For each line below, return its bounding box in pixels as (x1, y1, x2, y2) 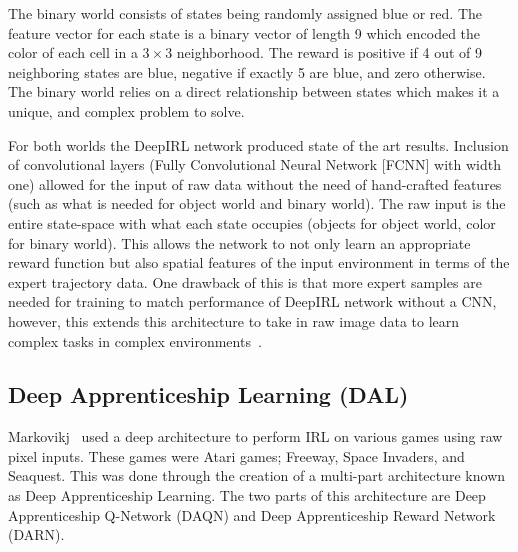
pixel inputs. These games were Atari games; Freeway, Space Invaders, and (8, 445, 465, 466)
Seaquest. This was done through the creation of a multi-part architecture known (8, 465, 506, 486)
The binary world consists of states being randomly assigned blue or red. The (8, 3, 483, 23)
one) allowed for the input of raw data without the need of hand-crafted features (8, 173, 502, 194)
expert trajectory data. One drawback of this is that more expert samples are (8, 271, 482, 292)
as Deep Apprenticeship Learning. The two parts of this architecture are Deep (8, 485, 486, 506)
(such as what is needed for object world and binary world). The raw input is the (8, 193, 506, 214)
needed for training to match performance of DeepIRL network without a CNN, (8, 291, 497, 312)
